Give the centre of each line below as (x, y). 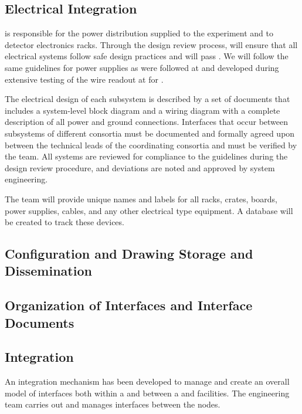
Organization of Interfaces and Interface (129, 305)
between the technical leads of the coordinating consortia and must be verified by (151, 145)
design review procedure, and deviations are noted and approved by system (140, 167)
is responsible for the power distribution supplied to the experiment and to (139, 33)
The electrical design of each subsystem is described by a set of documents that (147, 99)
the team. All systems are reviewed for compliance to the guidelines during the (146, 156)
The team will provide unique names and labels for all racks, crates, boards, (141, 198)
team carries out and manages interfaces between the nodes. (113, 404)
